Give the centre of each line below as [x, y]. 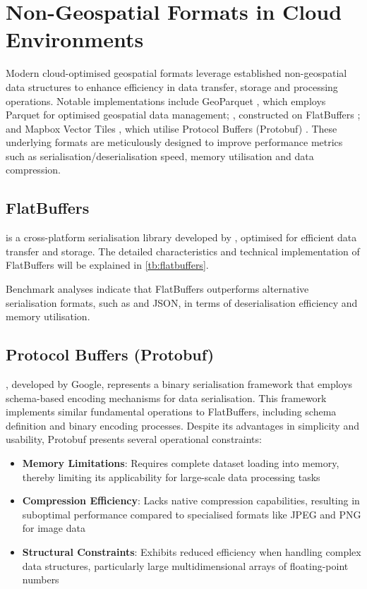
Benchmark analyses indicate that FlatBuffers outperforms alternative [157, 289]
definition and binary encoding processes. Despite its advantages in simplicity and [182, 425]
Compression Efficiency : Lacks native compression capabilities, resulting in [191, 500]
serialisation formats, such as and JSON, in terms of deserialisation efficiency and [182, 302]
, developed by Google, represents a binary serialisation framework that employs [179, 384]
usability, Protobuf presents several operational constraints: [134, 439]
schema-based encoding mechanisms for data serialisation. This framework [166, 397]
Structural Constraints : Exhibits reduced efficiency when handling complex [192, 551]
